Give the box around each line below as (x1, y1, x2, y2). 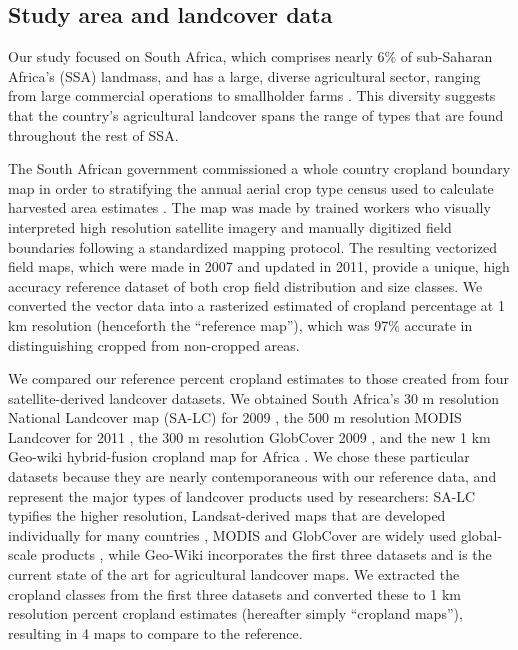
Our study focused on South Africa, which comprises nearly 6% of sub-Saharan (8, 46, 493, 67)
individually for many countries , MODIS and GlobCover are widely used (8, 524, 457, 545)
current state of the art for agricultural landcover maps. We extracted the (8, 564, 460, 585)
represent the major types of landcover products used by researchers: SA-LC (8, 485, 476, 506)
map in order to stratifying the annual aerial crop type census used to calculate (8, 177, 494, 198)
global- (460, 524, 503, 545)
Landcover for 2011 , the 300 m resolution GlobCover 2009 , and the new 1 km (8, 426, 491, 447)
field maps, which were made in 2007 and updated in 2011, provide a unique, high (8, 256, 510, 277)
